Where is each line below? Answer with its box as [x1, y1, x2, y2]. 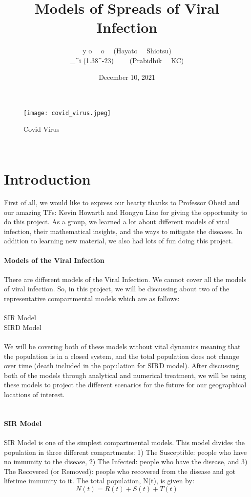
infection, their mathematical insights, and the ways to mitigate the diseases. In [4, 226, 243, 236]
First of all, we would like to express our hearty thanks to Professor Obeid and [4, 197, 240, 208]
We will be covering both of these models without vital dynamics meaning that [4, 341, 241, 351]
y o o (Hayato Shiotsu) [83, 46, 171, 56]
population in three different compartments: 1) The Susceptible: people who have [4, 447, 247, 457]
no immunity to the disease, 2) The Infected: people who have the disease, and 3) [4, 456, 248, 467]
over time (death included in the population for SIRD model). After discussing [4, 360, 239, 371]
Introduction [4, 169, 91, 189]
